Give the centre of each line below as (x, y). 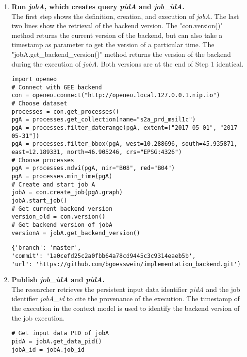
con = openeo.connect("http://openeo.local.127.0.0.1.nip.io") (116, 95)
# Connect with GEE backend (57, 87)
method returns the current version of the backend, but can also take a (117, 35)
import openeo (34, 79)
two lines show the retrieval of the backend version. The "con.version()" (117, 25)
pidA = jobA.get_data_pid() (57, 341)
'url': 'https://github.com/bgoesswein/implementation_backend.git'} (126, 264)
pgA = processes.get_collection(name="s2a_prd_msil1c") (104, 120)
